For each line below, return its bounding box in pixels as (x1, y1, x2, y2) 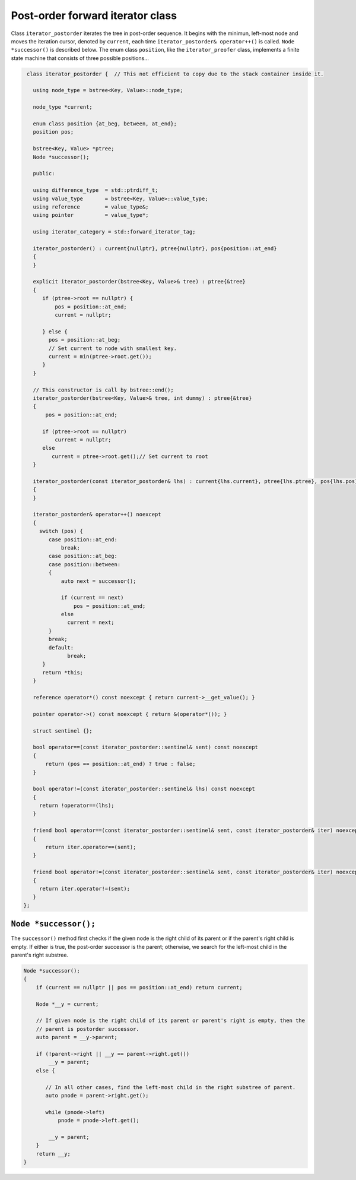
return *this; (42, 669, 83, 676)
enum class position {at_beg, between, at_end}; (33, 121, 177, 127)
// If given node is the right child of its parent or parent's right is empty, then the (36, 1017, 306, 1024)
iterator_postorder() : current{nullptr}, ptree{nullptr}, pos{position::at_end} (33, 245, 277, 252)
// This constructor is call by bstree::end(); (33, 386, 174, 393)
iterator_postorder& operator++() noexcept (33, 511, 161, 518)
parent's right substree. (11, 951, 68, 959)
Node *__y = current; (36, 1001, 99, 1007)
